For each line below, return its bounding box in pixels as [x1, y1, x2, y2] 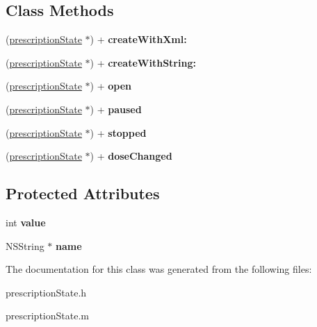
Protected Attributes [6, 183, 160, 204]
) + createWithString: [90, 55, 196, 69]
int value [6, 215, 46, 229]
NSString [6, 238, 44, 253]
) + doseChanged [90, 149, 172, 163]
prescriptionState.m [6, 308, 89, 323]
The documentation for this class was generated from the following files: [6, 262, 312, 276]
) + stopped [90, 125, 147, 140]
